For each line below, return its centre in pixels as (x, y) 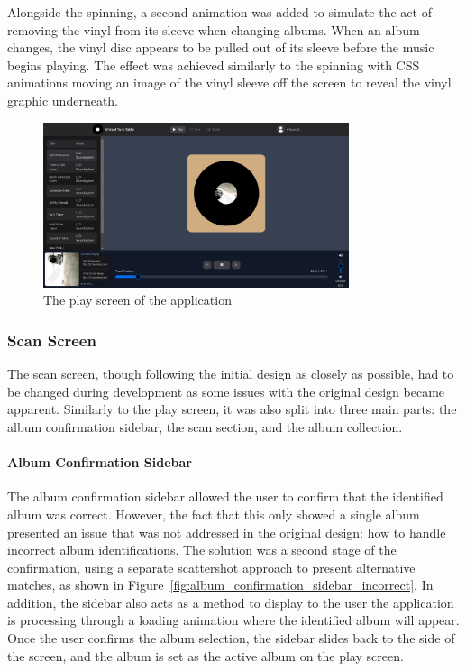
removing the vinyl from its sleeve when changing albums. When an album (214, 29)
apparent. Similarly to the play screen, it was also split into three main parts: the (232, 409)
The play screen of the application (137, 300)
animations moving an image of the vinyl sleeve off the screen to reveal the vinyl (229, 83)
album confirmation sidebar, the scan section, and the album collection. (205, 426)
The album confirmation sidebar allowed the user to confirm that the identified (225, 496)
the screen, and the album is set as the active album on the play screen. (206, 655)
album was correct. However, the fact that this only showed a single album (214, 514)
